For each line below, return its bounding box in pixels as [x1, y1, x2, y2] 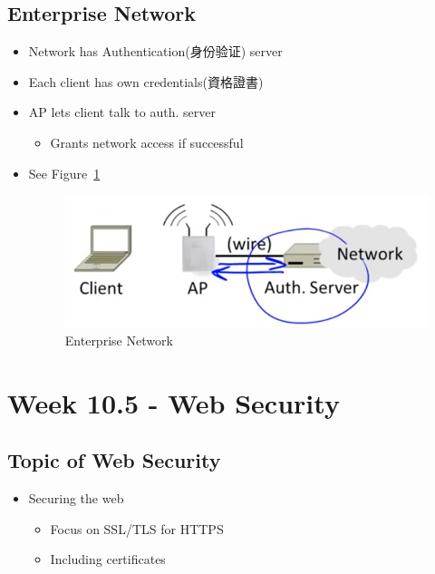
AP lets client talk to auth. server [28, 102, 216, 122]
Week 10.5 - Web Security [7, 384, 340, 421]
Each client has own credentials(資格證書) [28, 72, 264, 91]
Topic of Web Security [7, 446, 221, 474]
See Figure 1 [28, 163, 101, 182]
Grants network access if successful [50, 132, 244, 151]
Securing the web [28, 488, 124, 507]
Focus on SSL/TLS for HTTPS [50, 519, 224, 538]
